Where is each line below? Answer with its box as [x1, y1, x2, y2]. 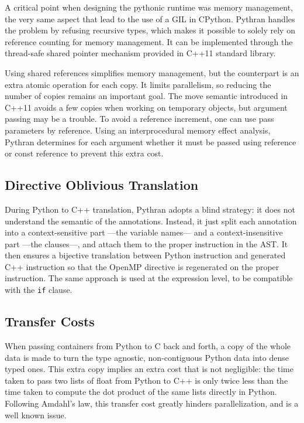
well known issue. [5, 408, 67, 421]
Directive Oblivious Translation [5, 176, 199, 194]
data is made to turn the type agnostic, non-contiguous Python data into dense [5, 351, 289, 363]
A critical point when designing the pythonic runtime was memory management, [5, 1, 293, 13]
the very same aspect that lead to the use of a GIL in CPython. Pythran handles [5, 12, 295, 25]
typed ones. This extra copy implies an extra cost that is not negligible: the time [5, 363, 293, 375]
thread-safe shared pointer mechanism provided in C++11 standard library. [5, 47, 276, 59]
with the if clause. [5, 284, 72, 296]
